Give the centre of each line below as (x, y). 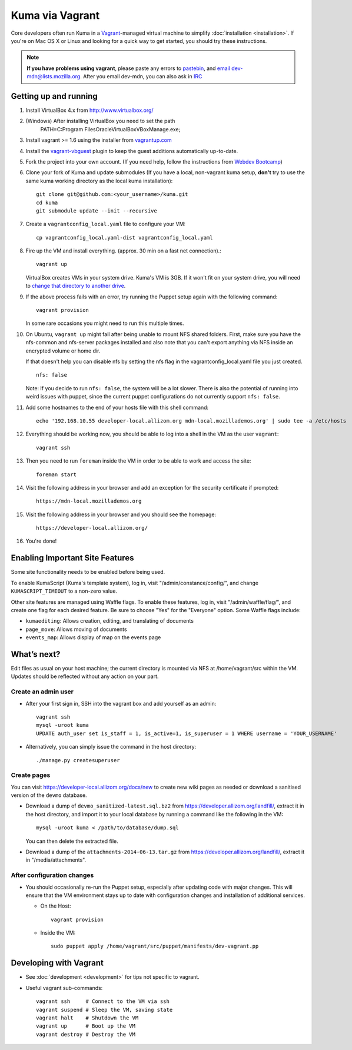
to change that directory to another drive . (76, 286)
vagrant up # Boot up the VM (86, 1026)
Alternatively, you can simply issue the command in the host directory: (111, 747)
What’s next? (36, 654)
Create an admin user (42, 692)
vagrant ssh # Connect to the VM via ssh (103, 1001)
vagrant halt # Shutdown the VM (87, 1018)
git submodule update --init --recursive (97, 211)
